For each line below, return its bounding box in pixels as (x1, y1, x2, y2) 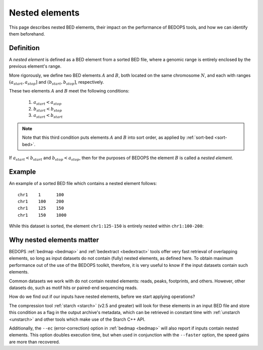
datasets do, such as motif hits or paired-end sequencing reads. (9, 285, 138, 291)
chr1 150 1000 (18, 212, 67, 218)
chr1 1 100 (18, 192, 64, 197)
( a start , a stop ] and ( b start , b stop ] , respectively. (9, 79, 104, 86)
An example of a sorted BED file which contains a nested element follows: (9, 181, 157, 186)
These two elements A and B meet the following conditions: (9, 88, 130, 94)
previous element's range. (9, 63, 62, 69)
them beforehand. (9, 31, 45, 37)
